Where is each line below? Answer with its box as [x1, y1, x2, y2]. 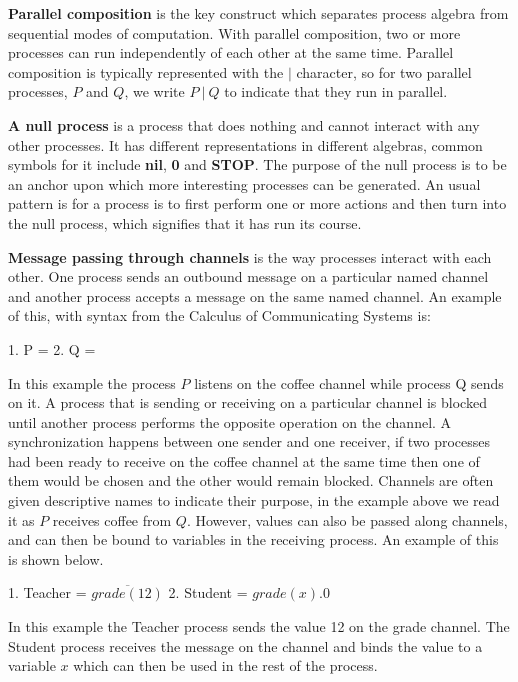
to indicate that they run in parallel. [224, 81, 448, 102]
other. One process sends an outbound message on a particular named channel [8, 266, 489, 287]
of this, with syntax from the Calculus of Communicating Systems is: [8, 305, 431, 326]
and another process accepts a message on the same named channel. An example [8, 285, 502, 306]
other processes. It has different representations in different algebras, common [8, 134, 483, 155]
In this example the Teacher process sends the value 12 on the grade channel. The [8, 616, 510, 637]
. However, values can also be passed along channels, [186, 509, 508, 530]
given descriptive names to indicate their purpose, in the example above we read [8, 490, 500, 511]
